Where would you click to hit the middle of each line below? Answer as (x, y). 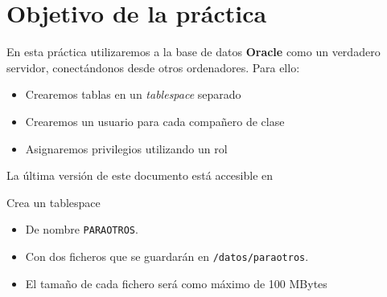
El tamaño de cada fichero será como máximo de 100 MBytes (176, 283)
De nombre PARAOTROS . (82, 229)
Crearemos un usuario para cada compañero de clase (155, 121)
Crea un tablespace (54, 202)
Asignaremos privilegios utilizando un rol (126, 148)
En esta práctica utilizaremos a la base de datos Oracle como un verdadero (193, 52)
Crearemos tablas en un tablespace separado (133, 94)
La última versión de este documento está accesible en (140, 175)
